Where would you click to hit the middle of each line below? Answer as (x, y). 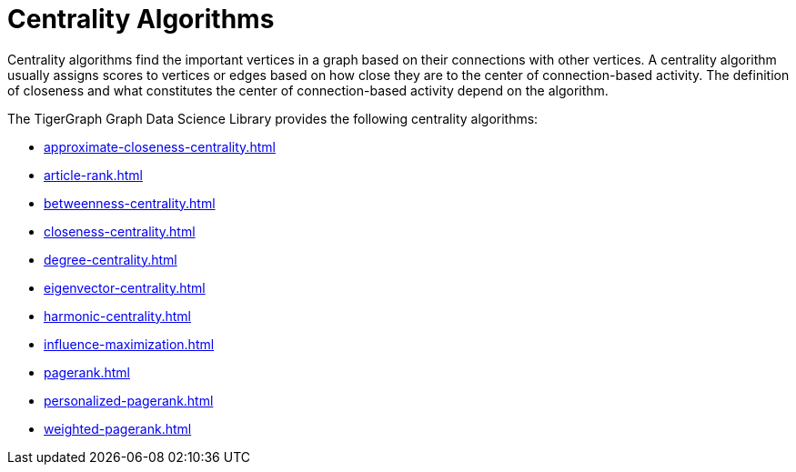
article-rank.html (93, 175)
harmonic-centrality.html (117, 316)
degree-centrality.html (111, 259)
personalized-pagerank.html (129, 400)
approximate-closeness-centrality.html (160, 146)
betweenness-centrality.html (130, 203)
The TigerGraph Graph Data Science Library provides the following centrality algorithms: (273, 118)
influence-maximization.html (129, 344)
